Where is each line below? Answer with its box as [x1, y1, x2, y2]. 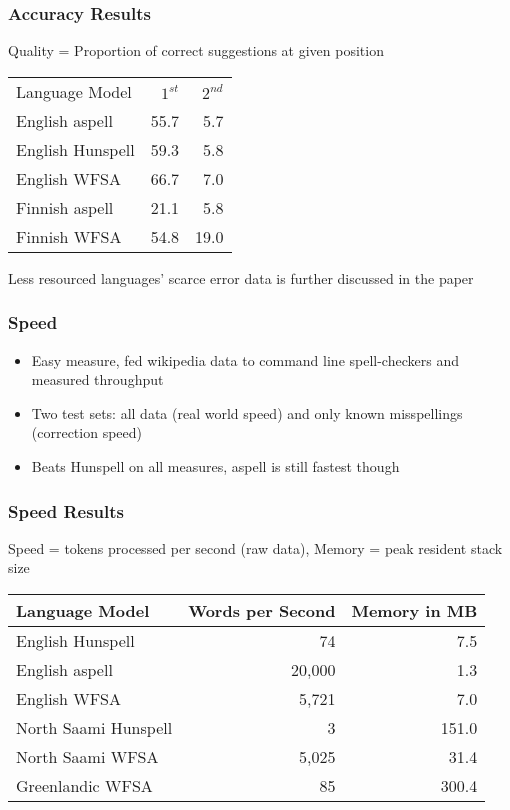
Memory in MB [351, 599, 478, 622]
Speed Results [8, 498, 124, 523]
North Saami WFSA [16, 745, 159, 768]
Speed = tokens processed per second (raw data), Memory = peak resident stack [8, 537, 503, 558]
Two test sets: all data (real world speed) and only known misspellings [31, 402, 463, 423]
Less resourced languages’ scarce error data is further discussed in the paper [8, 267, 474, 288]
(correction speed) [31, 422, 143, 443]
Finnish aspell [16, 195, 114, 219]
